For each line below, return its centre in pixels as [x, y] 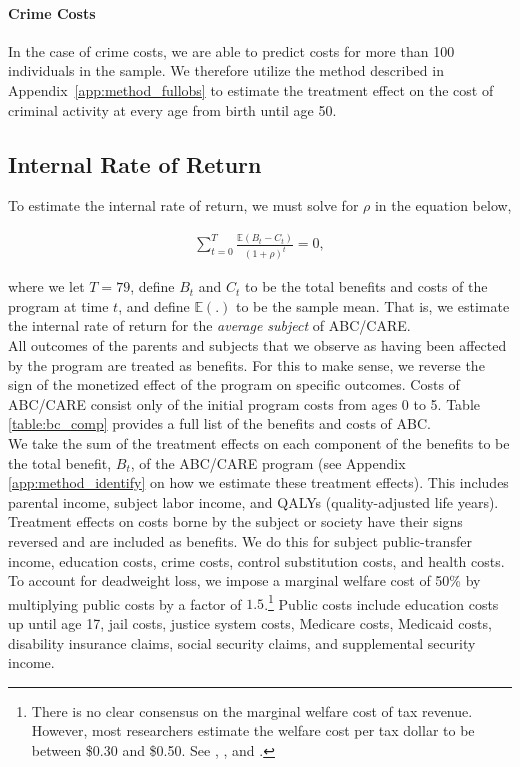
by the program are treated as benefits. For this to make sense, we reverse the [246, 364]
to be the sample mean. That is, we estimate [372, 305]
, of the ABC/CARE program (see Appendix [268, 462]
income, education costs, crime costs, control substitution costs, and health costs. [256, 560]
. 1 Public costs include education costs [381, 602]
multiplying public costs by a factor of [125, 603]
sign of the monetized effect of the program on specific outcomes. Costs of [234, 384]
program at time [58, 305]
